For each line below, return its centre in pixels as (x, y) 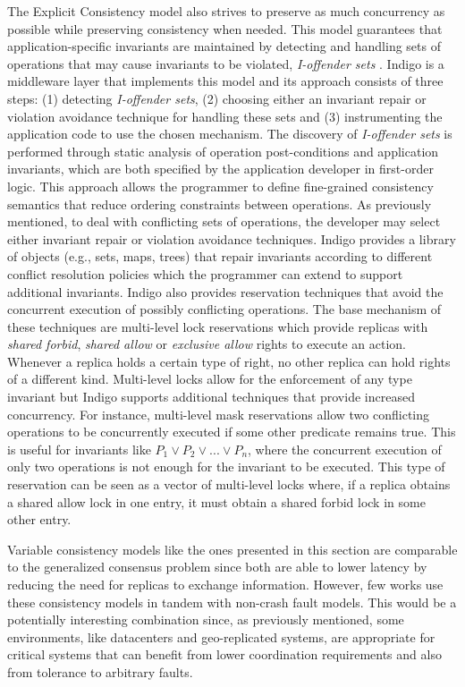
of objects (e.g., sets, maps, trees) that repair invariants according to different (220, 256)
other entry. (39, 519)
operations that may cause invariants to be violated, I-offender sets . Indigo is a (226, 63)
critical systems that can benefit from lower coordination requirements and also (224, 654)
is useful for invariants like (79, 449)
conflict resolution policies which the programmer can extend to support (205, 273)
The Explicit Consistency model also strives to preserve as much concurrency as (226, 11)
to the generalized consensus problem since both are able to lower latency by (217, 567)
